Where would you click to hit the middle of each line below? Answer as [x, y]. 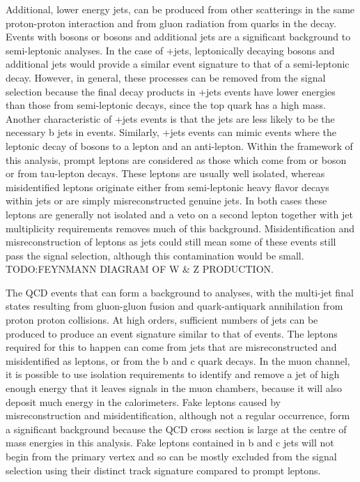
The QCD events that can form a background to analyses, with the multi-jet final [180, 292]
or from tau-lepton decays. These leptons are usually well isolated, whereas [165, 173]
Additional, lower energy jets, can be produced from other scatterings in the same [180, 9]
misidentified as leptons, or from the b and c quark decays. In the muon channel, [178, 360]
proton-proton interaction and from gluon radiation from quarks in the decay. [171, 23]
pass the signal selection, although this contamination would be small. [155, 255]
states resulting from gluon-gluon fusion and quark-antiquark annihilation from [174, 306]
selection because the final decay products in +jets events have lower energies [171, 91]
